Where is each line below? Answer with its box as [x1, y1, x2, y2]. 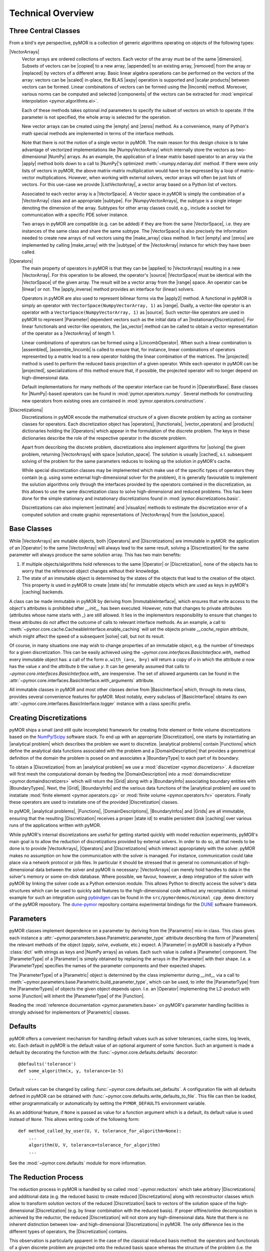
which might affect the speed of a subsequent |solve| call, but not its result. [9, 633, 165, 639]
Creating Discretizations [9, 714, 87, 722]
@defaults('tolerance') [18, 1061, 76, 1067]
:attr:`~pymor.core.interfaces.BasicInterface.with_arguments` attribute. [9, 678, 155, 683]
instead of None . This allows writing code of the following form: [9, 1116, 140, 1122]
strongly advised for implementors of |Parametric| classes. [9, 1009, 130, 1015]
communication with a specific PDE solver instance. [21, 212, 128, 218]
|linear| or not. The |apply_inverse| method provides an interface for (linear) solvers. [21, 286, 195, 292]
